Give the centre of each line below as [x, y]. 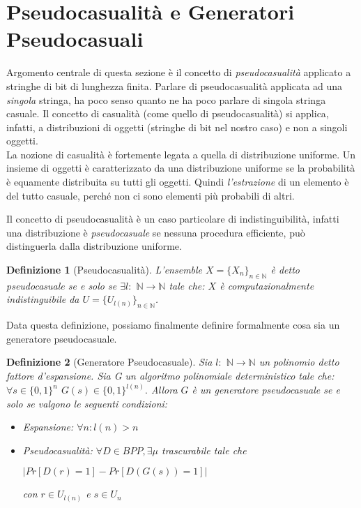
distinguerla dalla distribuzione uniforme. [94, 246]
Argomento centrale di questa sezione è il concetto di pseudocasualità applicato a [179, 72]
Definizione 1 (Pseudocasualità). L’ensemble [105, 270]
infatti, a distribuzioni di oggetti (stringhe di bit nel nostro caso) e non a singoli [177, 127]
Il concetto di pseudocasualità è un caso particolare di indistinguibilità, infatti [173, 219]
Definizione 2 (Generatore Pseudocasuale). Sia [109, 362]
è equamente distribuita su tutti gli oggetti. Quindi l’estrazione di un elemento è [178, 182]
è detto [285, 270]
